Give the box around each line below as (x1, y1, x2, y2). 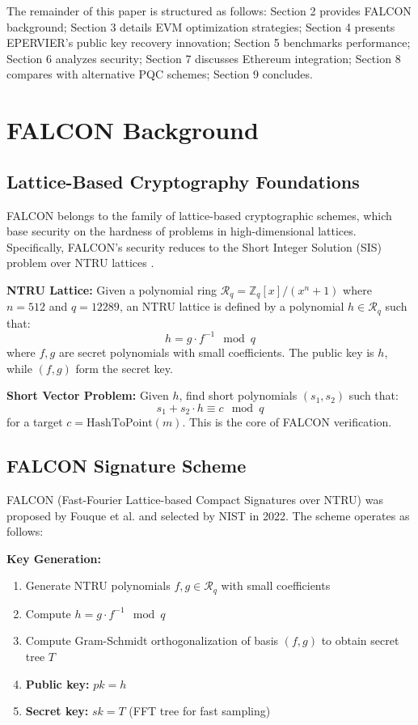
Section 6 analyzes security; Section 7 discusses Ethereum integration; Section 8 (6, 49, 401, 66)
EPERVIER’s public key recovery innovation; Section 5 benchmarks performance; (6, 34, 411, 51)
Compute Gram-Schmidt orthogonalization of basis (25, 632, 279, 649)
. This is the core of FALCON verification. (182, 413, 392, 430)
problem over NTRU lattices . (6, 254, 154, 271)
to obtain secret (321, 632, 399, 649)
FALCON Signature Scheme (6, 453, 247, 478)
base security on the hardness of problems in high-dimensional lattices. (6, 223, 357, 240)
